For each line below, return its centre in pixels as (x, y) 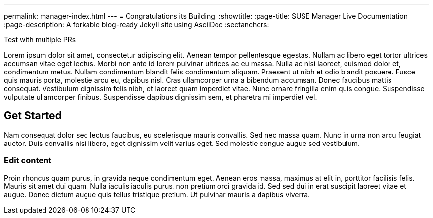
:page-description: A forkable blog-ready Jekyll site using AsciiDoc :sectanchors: (137, 24)
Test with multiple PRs (40, 40)
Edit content (28, 161)
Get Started (33, 116)
